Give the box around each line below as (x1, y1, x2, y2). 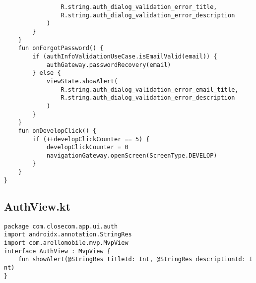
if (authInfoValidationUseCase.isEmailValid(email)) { (32, 53, 217, 60)
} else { (32, 69, 61, 77)
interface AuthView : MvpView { (4, 247, 111, 255)
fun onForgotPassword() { (18, 45, 104, 52)
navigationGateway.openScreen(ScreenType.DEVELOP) (46, 152, 217, 159)
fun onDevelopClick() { (18, 127, 97, 134)
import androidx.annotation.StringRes (4, 231, 132, 238)
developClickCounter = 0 (46, 144, 128, 151)
